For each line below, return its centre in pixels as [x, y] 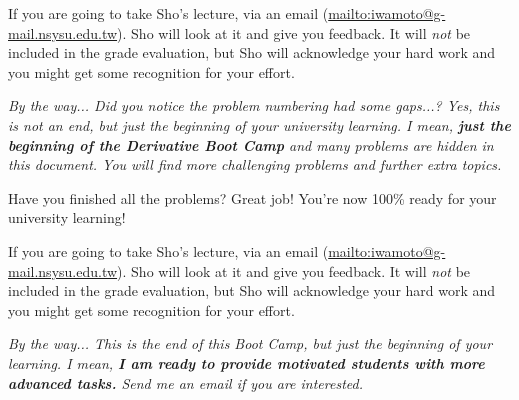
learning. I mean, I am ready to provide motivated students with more [246, 362]
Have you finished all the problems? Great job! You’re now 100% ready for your [252, 197]
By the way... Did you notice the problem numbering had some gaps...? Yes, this [254, 105]
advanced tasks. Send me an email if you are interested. [185, 382]
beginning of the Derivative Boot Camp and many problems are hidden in [251, 144]
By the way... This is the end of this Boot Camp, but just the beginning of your [250, 343]
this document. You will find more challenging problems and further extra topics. [255, 164]
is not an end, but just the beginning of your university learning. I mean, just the [259, 124]
